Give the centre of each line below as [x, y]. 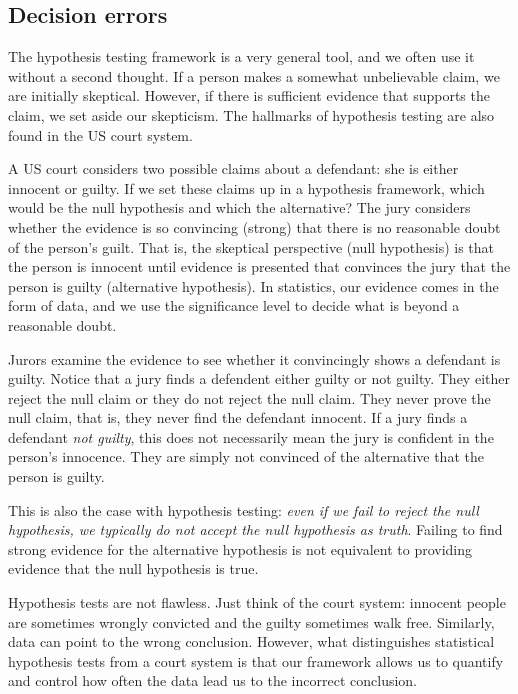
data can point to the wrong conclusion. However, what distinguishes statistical [251, 641]
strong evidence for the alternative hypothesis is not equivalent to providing [240, 548]
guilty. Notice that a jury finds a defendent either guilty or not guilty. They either [259, 378]
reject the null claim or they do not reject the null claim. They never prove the [249, 397]
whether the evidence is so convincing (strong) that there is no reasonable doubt [254, 226]
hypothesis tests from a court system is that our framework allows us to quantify [256, 660]
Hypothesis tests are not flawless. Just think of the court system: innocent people [257, 602]
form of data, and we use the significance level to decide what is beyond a [234, 305]
